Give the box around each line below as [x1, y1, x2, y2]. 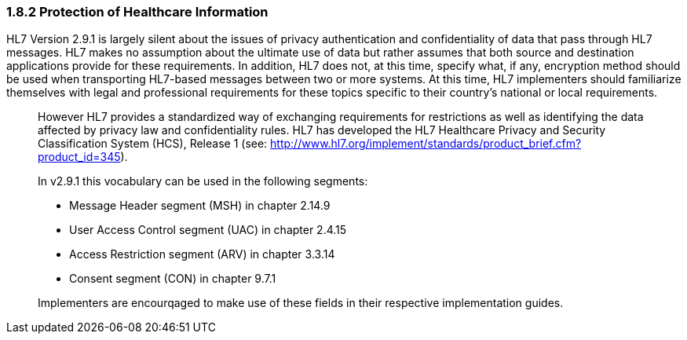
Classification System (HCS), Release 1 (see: [38, 137, 268, 151]
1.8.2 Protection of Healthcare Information [6, 4, 269, 20]
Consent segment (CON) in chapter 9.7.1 [69, 272, 276, 286]
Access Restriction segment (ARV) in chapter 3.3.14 [69, 247, 335, 261]
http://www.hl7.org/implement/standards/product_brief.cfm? [270, 137, 582, 151]
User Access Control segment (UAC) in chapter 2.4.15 [69, 223, 347, 237]
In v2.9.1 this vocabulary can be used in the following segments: [38, 174, 368, 188]
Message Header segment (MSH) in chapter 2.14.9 [69, 199, 331, 213]
